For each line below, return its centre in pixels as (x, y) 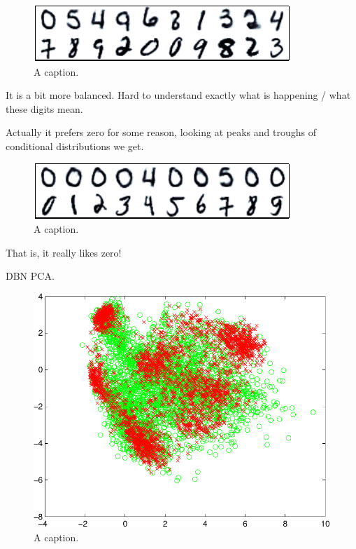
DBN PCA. (30, 276)
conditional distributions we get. (75, 145)
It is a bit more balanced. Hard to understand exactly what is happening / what (178, 95)
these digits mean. (44, 108)
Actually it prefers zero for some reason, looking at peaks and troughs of (161, 132)
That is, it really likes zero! (64, 252)
